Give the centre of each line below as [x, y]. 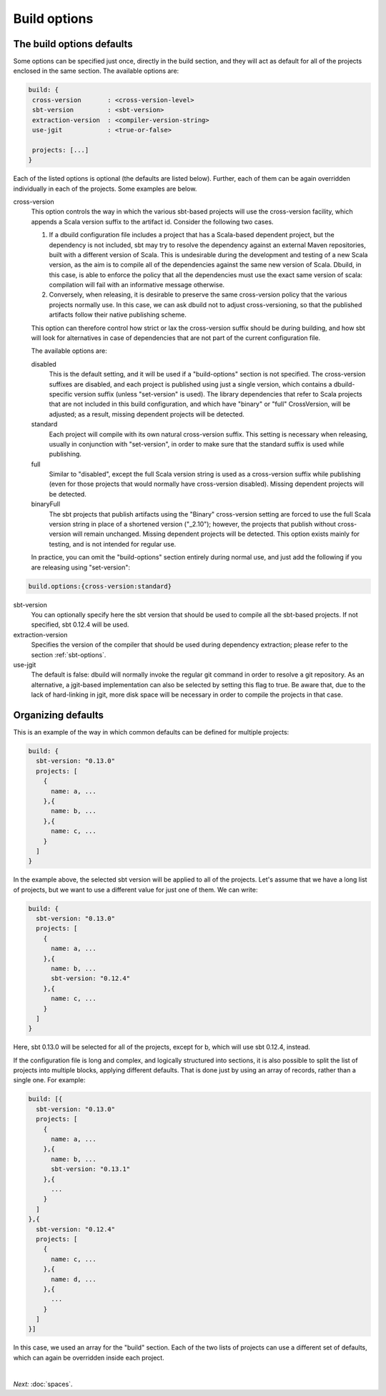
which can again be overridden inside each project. [89, 1357]
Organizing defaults [58, 715]
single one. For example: [49, 1080]
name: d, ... [74, 1279]
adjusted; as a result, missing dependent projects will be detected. [147, 414]
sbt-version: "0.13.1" [91, 1169]
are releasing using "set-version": [81, 567]
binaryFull [46, 504]
